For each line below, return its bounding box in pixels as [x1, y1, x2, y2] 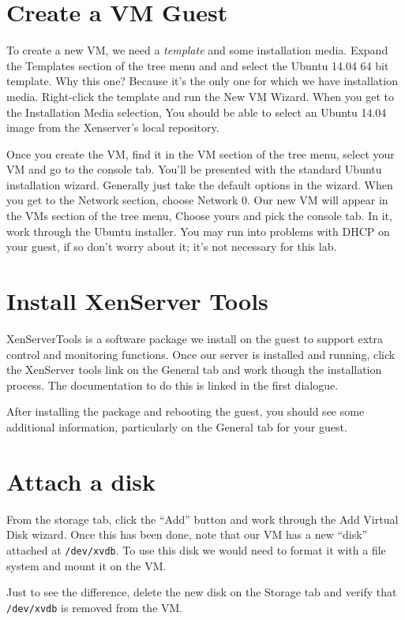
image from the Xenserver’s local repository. [6, 119, 219, 136]
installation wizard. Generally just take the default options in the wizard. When [6, 176, 393, 192]
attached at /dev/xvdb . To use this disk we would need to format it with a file [6, 541, 386, 558]
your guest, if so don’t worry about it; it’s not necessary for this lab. [6, 238, 337, 255]
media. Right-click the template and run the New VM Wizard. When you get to [6, 88, 395, 104]
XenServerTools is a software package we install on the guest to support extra [6, 330, 384, 346]
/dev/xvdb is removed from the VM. [6, 599, 183, 615]
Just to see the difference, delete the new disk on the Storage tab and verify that [6, 584, 397, 600]
